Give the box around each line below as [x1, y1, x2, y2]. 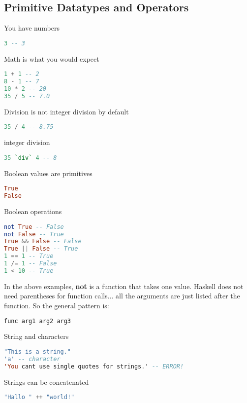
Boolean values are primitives [4, 168, 93, 178]
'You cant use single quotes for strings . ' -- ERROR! [4, 363, 184, 370]
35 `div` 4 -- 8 [4, 154, 57, 161]
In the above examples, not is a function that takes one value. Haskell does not [4, 281, 244, 291]
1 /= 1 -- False [4, 260, 57, 267]
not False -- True [4, 230, 64, 238]
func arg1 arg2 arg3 [4, 317, 71, 325]
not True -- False [4, 223, 64, 230]
